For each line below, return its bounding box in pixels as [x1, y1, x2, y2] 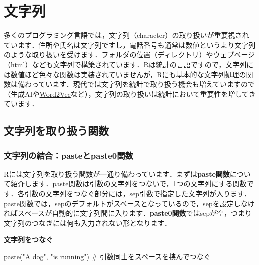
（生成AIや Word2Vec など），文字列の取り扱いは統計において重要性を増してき [4, 88, 256, 99]
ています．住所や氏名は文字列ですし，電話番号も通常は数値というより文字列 [4, 39, 256, 50]
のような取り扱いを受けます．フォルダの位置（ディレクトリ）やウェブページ [4, 49, 255, 60]
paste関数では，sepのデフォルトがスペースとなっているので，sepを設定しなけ [4, 198, 255, 208]
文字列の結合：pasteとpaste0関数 [4, 149, 133, 161]
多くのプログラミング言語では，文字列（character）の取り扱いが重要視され [4, 30, 249, 40]
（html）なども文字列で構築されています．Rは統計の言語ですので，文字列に [4, 59, 254, 69]
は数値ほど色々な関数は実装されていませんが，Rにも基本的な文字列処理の [4, 69, 246, 79]
